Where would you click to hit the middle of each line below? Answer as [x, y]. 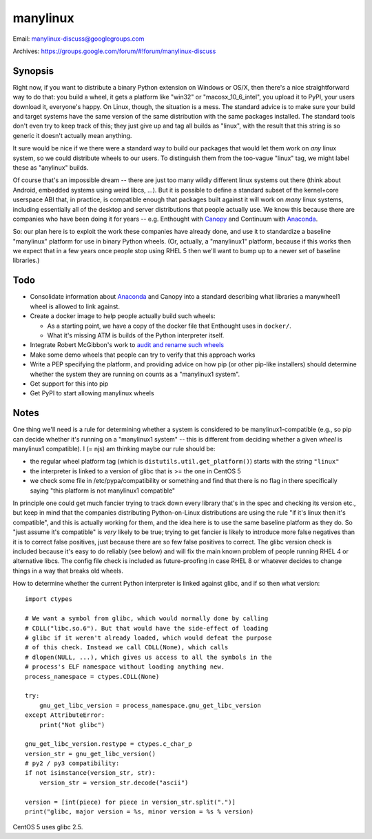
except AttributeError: [65, 715]
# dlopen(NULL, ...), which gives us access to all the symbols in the [148, 657]
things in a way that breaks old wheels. [68, 571]
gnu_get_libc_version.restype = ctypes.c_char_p [108, 744]
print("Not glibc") [72, 725]
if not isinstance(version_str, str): [91, 773]
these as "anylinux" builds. [51, 167]
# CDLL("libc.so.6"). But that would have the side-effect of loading [147, 628]
